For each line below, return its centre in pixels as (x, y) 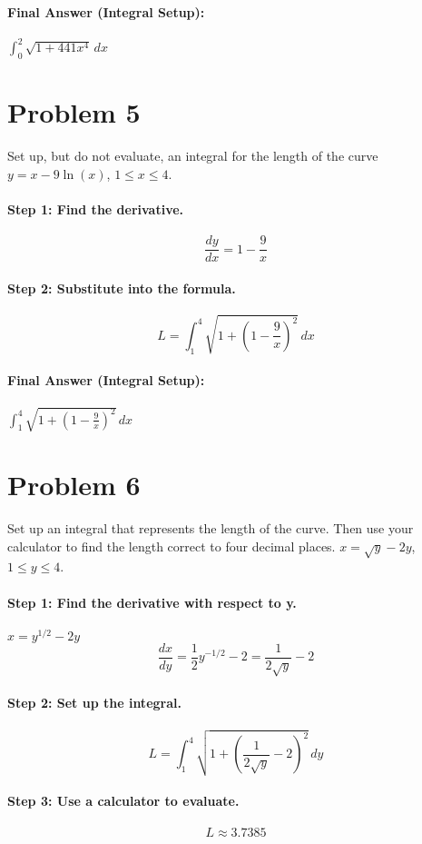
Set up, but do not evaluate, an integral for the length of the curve (193, 156)
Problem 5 (74, 112)
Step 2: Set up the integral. (94, 703)
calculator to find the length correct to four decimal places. (172, 546)
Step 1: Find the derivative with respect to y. (152, 602)
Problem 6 (74, 485)
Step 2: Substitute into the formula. (122, 288)
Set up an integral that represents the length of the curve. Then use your (211, 528)
